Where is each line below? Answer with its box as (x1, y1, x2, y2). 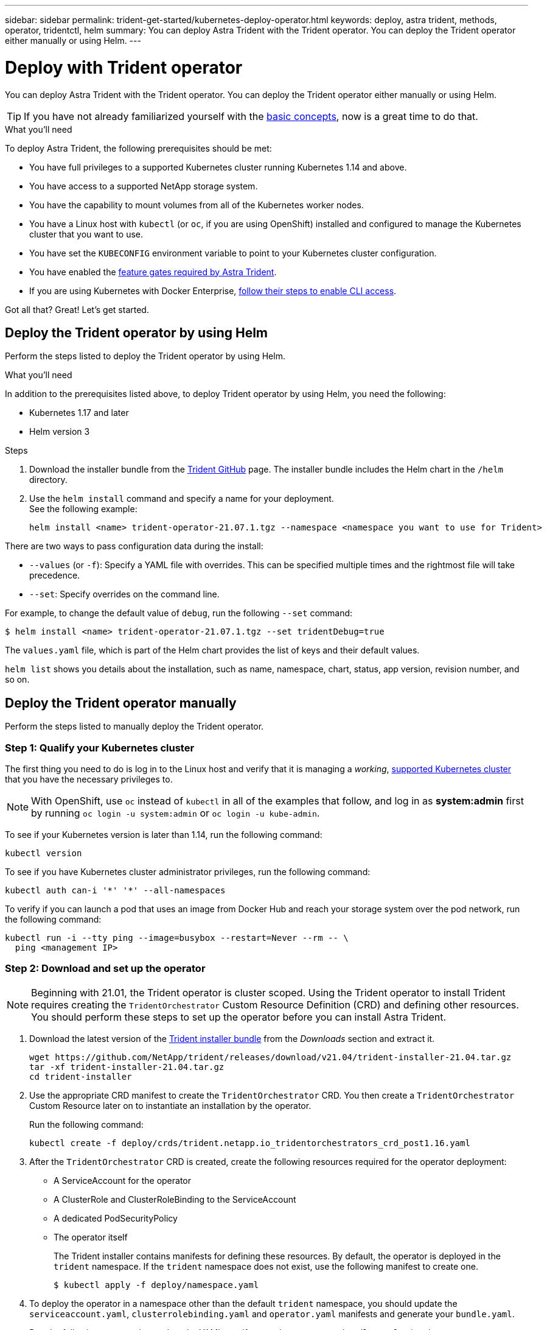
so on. (5, 674, 30, 685)
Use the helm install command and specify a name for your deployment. (29, 493, 334, 504)
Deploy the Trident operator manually (5, 695, 237, 711)
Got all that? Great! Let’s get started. (5, 304, 149, 315)
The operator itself (54, 1231, 128, 1242)
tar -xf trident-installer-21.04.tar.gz (29, 1061, 225, 1072)
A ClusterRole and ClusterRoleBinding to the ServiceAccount (54, 1194, 296, 1205)
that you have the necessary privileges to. (5, 773, 173, 784)
